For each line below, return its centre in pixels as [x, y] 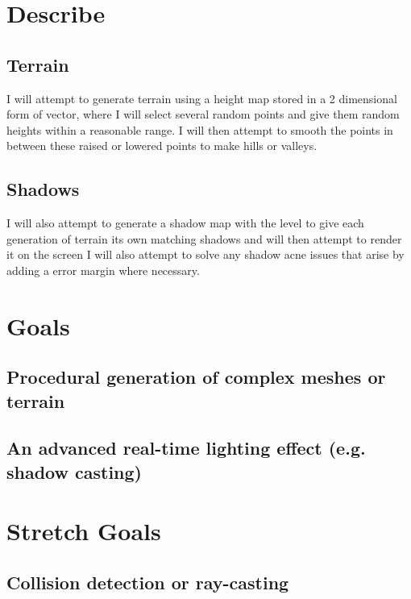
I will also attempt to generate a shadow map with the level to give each [185, 223]
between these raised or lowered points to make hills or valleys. [162, 146]
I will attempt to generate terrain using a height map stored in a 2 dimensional [202, 98]
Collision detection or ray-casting [148, 582]
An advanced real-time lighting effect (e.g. [186, 448]
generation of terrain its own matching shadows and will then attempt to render [204, 238]
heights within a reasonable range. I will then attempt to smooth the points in [200, 129]
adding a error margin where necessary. [103, 270]
